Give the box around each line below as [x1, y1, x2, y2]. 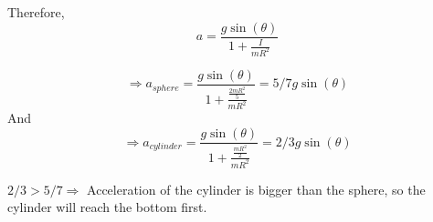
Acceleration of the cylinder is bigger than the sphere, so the [87, 179, 426, 198]
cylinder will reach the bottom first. [7, 197, 207, 217]
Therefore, [7, 3, 65, 21]
